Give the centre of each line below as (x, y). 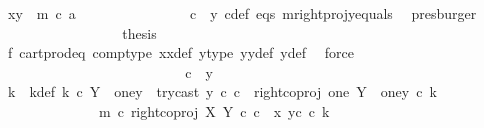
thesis (139, 32)
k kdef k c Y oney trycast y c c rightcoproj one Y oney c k (222, 91)
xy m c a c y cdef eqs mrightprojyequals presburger (242, 13)
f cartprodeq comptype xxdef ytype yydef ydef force (180, 52)
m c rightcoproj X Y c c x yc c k (214, 110)
